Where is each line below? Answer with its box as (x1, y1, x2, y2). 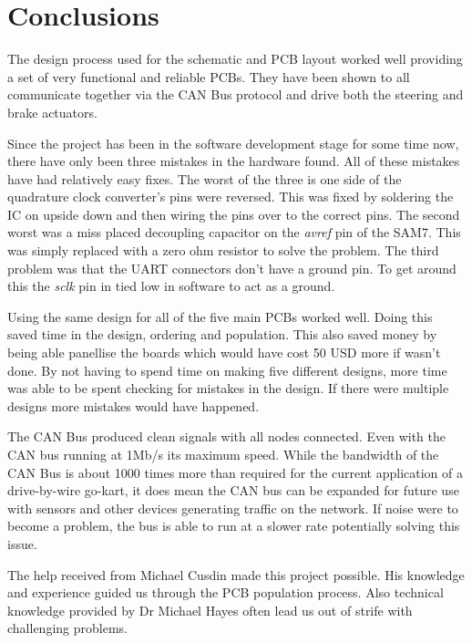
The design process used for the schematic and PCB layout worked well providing (7, 49, 463, 68)
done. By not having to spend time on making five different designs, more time (7, 360, 447, 379)
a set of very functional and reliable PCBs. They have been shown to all (7, 67, 410, 86)
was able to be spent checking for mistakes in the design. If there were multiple (7, 379, 449, 398)
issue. (7, 534, 37, 553)
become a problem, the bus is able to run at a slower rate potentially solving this (7, 516, 460, 535)
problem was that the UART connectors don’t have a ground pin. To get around (7, 258, 457, 277)
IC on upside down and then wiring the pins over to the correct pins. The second (7, 204, 460, 223)
